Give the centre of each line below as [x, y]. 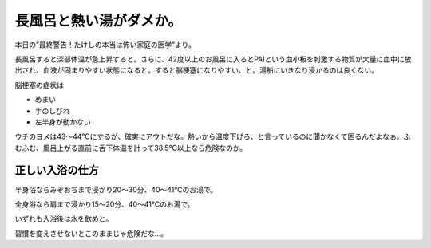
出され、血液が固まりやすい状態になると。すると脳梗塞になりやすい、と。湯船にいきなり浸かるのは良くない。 [197, 70]
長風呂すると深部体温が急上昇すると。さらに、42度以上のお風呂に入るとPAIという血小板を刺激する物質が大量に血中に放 [213, 59]
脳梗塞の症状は [39, 85]
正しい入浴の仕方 [57, 170]
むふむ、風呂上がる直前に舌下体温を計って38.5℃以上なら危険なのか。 [131, 148]
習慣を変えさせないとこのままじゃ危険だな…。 [91, 233]
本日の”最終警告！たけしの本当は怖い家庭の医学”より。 [105, 45]
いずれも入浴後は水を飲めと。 [64, 218]
